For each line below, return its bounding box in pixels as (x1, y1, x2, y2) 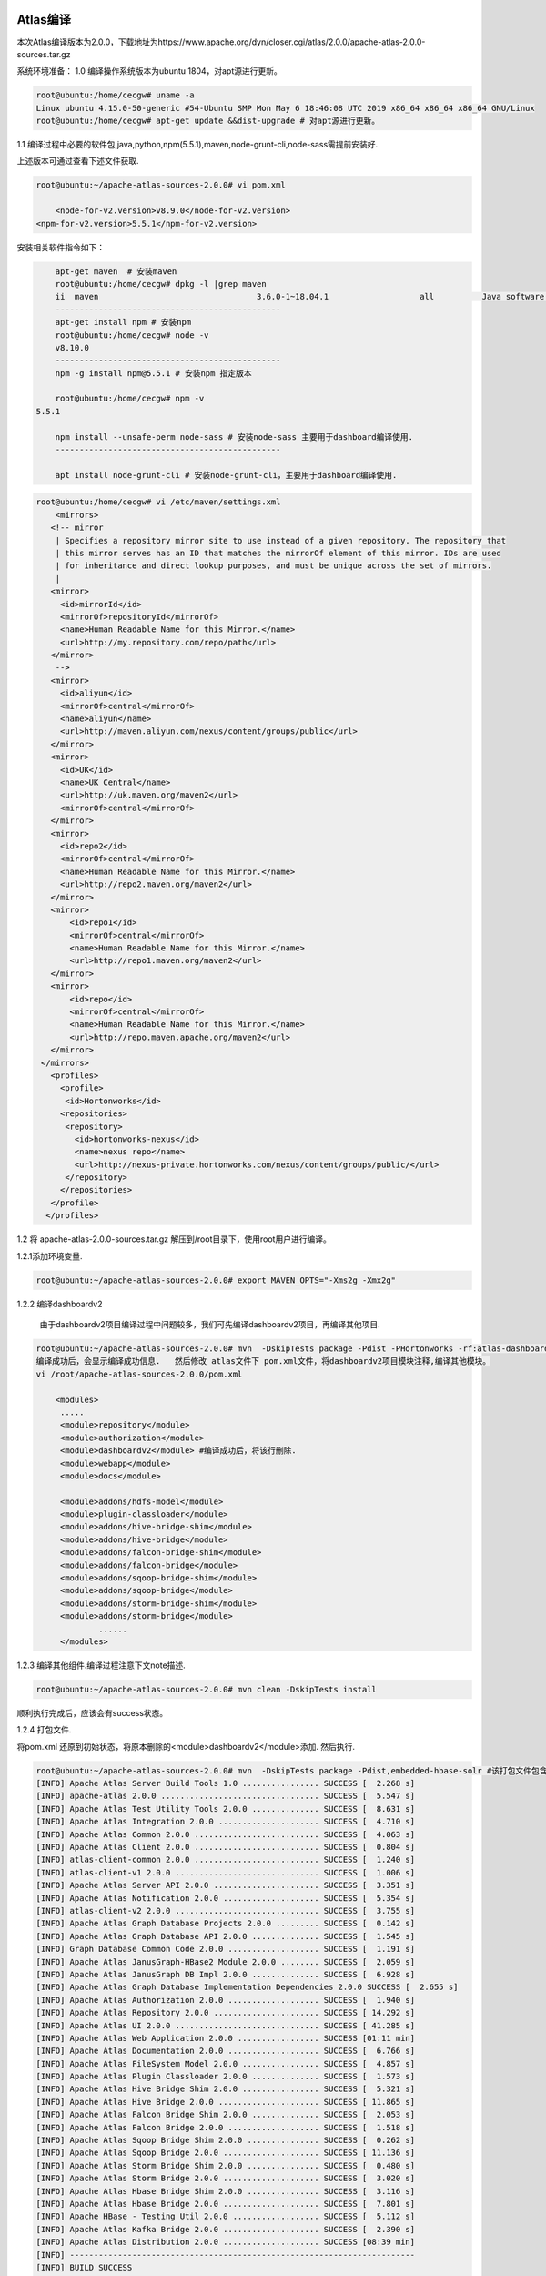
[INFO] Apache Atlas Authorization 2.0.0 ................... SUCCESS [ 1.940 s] (35, 1995, 416, 2005)
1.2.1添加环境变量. (16, 1250, 83, 1261)
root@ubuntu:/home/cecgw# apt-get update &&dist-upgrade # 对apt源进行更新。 (35, 116, 380, 127)
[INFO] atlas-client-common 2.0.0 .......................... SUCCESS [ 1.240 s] (35, 1854, 416, 1865)
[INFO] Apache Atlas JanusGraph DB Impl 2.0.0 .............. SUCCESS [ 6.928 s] (35, 1969, 416, 1979)
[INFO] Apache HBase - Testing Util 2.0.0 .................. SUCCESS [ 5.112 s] (35, 2211, 416, 2221)
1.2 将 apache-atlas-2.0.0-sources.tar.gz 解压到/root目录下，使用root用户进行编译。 (16, 1234, 331, 1245)
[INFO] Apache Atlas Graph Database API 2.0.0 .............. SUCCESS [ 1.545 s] (35, 1931, 416, 1941)
